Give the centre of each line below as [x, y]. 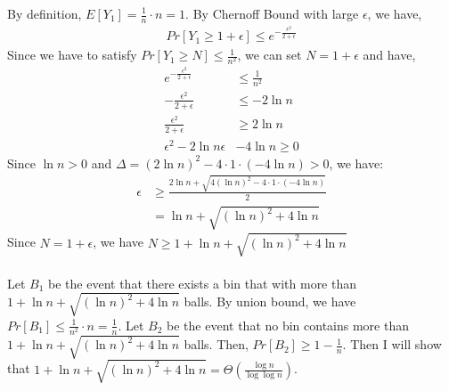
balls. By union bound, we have [270, 301]
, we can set [269, 55]
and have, [389, 55]
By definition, [45, 13]
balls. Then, [216, 344]
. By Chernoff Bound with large [272, 13]
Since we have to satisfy [72, 55]
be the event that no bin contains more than [288, 325]
